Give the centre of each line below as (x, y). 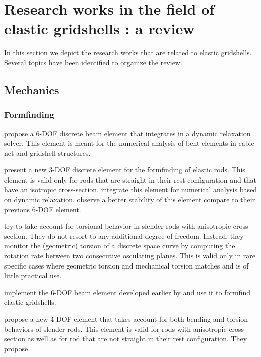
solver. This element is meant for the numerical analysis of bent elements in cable (129, 143)
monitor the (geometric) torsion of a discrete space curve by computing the (120, 246)
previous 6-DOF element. (43, 209)
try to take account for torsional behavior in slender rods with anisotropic (118, 226)
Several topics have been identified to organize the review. (93, 62)
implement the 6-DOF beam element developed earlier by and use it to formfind (127, 292)
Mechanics (32, 89)
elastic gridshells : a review (99, 28)
